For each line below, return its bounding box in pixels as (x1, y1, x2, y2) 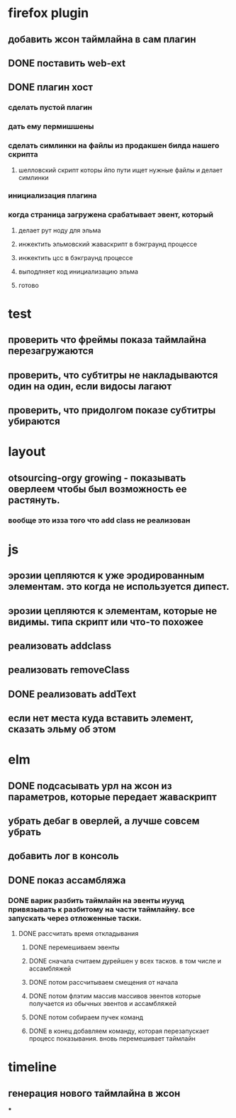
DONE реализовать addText (8, 688, 137, 700)
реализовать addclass (8, 639, 112, 652)
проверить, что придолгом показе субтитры (8, 404, 216, 416)
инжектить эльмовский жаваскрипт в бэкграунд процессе (18, 240, 198, 248)
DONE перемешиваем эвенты (28, 943, 120, 951)
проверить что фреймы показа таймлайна (8, 334, 207, 346)
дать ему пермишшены (8, 122, 94, 132)
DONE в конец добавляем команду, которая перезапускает (28, 1027, 210, 1036)
